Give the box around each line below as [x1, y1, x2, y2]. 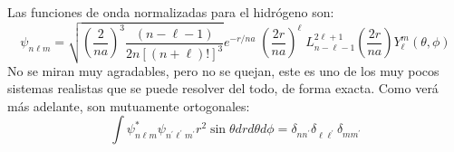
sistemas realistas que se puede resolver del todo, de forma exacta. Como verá [7, 79, 439, 98]
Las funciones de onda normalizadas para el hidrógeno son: [7, 3, 334, 21]
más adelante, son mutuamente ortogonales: [7, 96, 250, 115]
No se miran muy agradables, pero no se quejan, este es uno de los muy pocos [7, 61, 440, 80]
